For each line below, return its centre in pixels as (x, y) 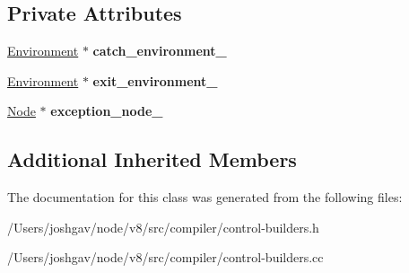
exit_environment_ (155, 80)
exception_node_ (107, 111)
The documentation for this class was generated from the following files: (205, 197)
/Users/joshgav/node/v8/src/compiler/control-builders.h (163, 227)
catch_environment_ (160, 51)
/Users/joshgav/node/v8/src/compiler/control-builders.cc (165, 257)
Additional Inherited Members (152, 159)
